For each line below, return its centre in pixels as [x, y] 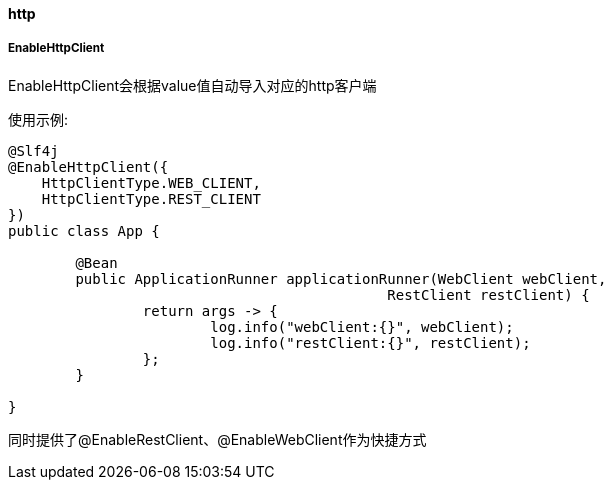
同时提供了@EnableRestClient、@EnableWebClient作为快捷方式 [217, 439]
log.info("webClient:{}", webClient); [362, 326]
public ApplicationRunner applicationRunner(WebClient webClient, [341, 278]
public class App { [84, 230]
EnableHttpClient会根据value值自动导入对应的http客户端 [192, 85]
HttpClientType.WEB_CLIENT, [151, 182]
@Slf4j [33, 150]
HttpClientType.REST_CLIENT [151, 198]
